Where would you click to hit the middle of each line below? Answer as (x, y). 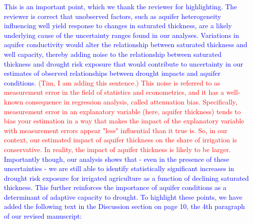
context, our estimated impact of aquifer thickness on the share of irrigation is (120, 140)
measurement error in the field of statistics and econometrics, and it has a (114, 92)
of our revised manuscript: (43, 216)
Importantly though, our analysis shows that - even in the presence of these (117, 159)
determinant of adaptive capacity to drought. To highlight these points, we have (123, 197)
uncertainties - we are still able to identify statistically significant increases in (119, 168)
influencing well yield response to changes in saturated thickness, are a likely (118, 26)
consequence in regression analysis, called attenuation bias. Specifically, (131, 101)
